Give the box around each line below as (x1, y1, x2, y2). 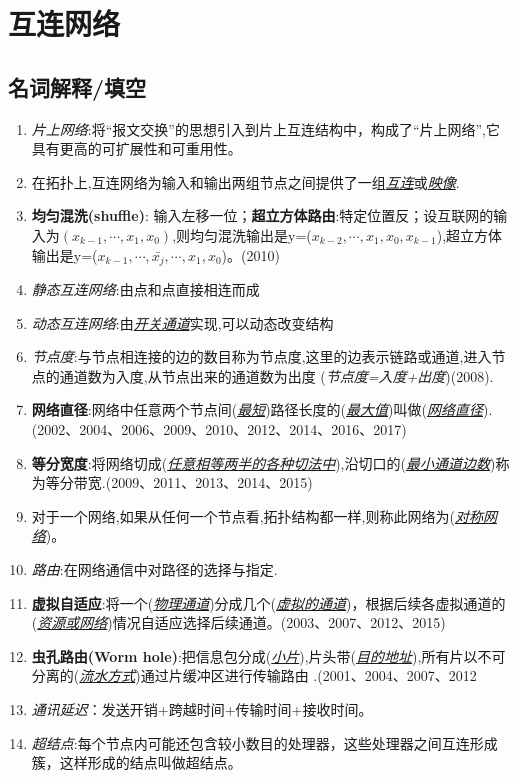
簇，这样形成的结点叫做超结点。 (31, 752, 242, 773)
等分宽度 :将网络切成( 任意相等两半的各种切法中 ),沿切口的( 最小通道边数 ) (31, 452, 496, 473)
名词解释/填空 (8, 71, 147, 102)
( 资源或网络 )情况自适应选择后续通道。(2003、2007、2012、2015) (31, 612, 446, 633)
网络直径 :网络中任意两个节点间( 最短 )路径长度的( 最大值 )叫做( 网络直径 (31, 399, 483, 420)
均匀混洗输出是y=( (190, 224, 312, 245)
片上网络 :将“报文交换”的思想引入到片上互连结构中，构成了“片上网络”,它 (31, 118, 501, 139)
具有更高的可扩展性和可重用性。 (31, 138, 242, 159)
